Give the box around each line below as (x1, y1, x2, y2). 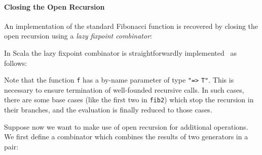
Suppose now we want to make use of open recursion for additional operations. (4, 121, 248, 132)
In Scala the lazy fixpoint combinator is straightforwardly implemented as (4, 47, 237, 58)
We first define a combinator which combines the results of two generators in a (4, 131, 248, 142)
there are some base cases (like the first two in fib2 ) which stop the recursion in (4, 94, 254, 105)
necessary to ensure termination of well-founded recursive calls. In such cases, (4, 84, 244, 95)
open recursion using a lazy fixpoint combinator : (4, 30, 152, 41)
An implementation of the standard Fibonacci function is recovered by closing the (4, 20, 258, 31)
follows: (4, 57, 27, 68)
